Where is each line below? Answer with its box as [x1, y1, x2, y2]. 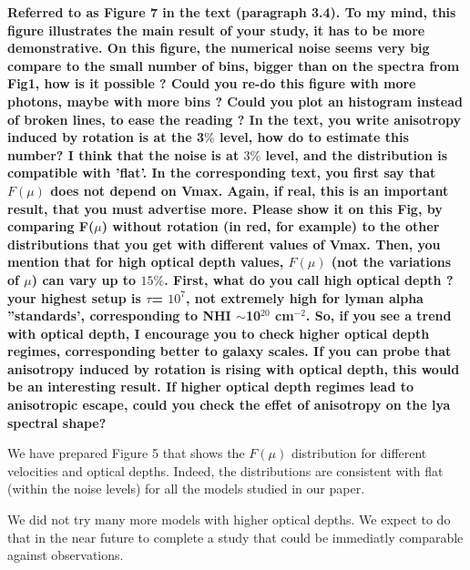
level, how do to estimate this [220, 127, 409, 147]
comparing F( [7, 217, 95, 236]
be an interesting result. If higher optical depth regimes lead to [7, 377, 414, 396]
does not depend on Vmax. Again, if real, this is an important [50, 180, 449, 199]
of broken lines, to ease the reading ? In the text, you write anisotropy [7, 109, 461, 128]
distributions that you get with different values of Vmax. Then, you [7, 234, 441, 253]
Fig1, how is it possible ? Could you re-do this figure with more [7, 74, 416, 93]
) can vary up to [31, 270, 137, 289]
